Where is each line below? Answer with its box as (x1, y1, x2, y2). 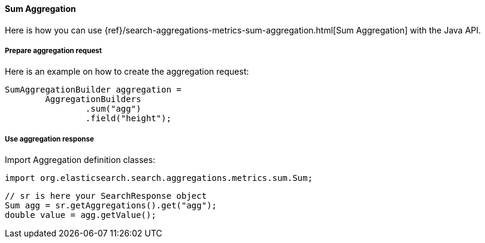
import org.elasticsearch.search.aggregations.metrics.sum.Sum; (5, 173, 313, 183)
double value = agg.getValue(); (5, 210, 156, 220)
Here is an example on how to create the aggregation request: (5, 66, 249, 77)
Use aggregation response (5, 134, 94, 143)
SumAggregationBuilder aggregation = (5, 85, 182, 95)
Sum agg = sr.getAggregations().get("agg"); (5, 201, 217, 211)
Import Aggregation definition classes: (5, 155, 156, 165)
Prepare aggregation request (5, 47, 102, 55)
